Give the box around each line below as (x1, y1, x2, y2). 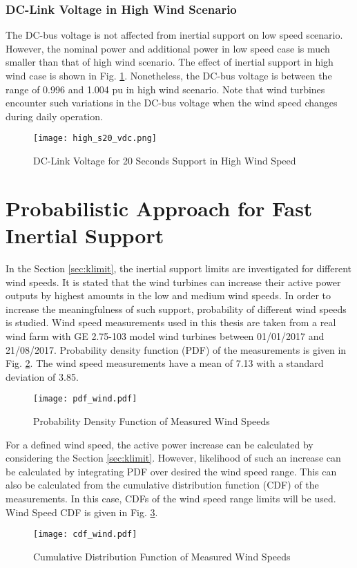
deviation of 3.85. (6, 369, 79, 384)
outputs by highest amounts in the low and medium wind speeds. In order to (6, 288, 331, 303)
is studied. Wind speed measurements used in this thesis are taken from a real (6, 315, 336, 330)
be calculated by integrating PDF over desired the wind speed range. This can (6, 464, 337, 478)
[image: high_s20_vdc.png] (33, 133, 157, 144)
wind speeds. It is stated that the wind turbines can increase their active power (6, 274, 341, 289)
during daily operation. (6, 108, 103, 123)
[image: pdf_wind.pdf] (33, 394, 137, 404)
